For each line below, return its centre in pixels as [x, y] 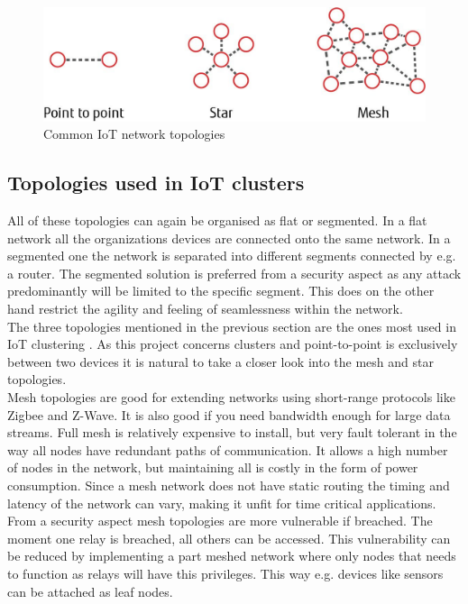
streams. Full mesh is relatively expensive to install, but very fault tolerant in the [232, 432]
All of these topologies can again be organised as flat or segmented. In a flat [217, 220]
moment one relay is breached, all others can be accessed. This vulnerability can [229, 538]
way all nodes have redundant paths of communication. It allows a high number [228, 449]
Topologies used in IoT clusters [156, 183]
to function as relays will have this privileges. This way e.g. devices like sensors [225, 573]
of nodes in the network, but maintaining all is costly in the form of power [213, 467]
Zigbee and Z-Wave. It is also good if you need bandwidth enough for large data [229, 414]
